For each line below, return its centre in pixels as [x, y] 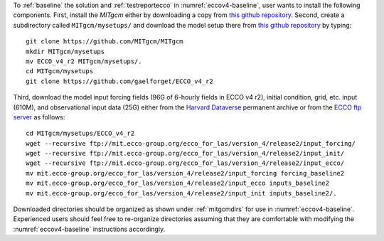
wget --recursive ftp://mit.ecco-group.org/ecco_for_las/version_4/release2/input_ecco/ [185, 163]
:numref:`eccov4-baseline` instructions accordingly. [89, 229]
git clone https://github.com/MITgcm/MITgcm [105, 42]
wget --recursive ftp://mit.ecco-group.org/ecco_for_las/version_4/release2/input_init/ [185, 154]
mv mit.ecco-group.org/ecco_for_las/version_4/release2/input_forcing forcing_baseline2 [185, 173]
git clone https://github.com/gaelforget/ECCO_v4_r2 [119, 81]
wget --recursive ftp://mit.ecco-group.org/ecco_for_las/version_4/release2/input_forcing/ [191, 143]
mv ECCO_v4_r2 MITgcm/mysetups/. [84, 61]
